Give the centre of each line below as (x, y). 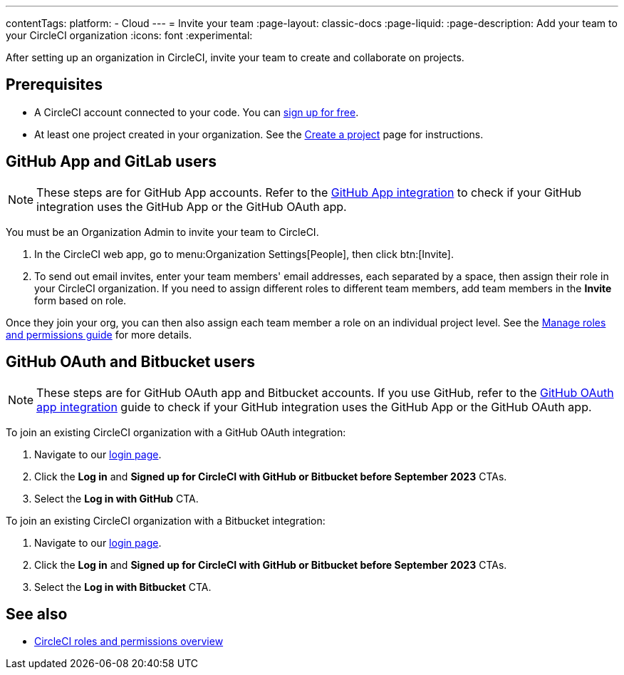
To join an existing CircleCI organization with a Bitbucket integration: (166, 520)
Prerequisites (54, 85)
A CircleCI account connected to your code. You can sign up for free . (197, 112)
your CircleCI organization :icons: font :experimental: (129, 35)
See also (37, 614)
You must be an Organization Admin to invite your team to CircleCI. (162, 232)
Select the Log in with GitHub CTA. (116, 498)
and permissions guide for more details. (99, 334)
